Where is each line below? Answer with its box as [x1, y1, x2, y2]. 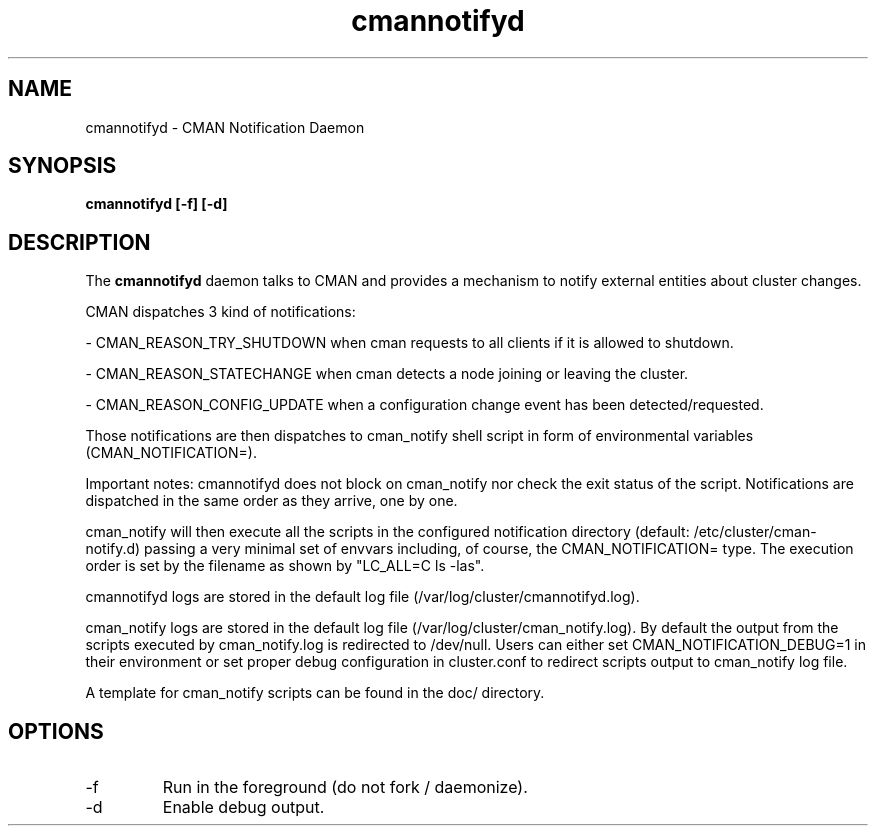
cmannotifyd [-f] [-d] [85, 195, 228, 213]
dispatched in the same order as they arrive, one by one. [85, 492, 458, 510]
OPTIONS [8, 718, 104, 744]
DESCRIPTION [8, 229, 151, 255]
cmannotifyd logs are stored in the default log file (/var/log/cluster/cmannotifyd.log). [85, 588, 640, 606]
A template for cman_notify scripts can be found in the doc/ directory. [85, 684, 545, 702]
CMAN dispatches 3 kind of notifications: [85, 303, 356, 321]
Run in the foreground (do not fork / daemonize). [162, 777, 528, 798]
